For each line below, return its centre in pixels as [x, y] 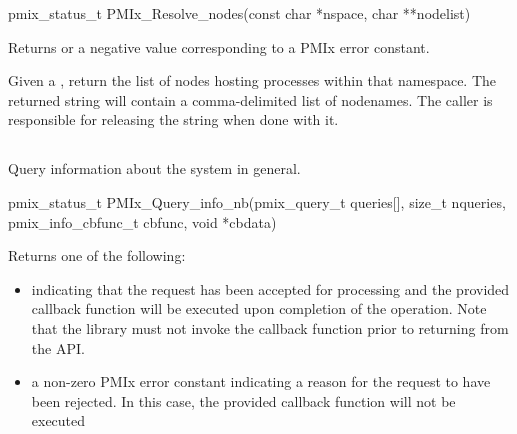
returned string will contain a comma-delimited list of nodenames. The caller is [250, 99]
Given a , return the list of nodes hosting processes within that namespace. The [252, 80]
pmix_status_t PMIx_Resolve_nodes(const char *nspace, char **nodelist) [239, 13]
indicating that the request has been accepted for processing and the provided [270, 288]
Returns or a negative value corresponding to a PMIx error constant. [219, 46]
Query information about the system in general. [154, 168]
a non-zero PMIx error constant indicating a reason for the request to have [261, 381]
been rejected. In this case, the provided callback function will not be [243, 400]
